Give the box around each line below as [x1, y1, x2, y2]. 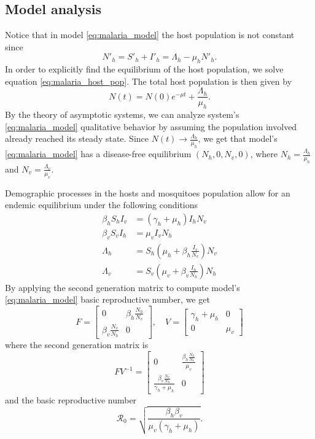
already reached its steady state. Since [5, 132, 149, 145]
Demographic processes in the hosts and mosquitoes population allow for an [5, 186, 290, 199]
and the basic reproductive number [5, 393, 137, 406]
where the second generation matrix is [5, 338, 149, 351]
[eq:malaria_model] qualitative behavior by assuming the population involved [5, 120, 297, 133]
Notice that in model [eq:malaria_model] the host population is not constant [5, 28, 295, 41]
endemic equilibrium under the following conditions [5, 198, 198, 211]
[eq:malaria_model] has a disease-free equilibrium [5, 147, 192, 160]
